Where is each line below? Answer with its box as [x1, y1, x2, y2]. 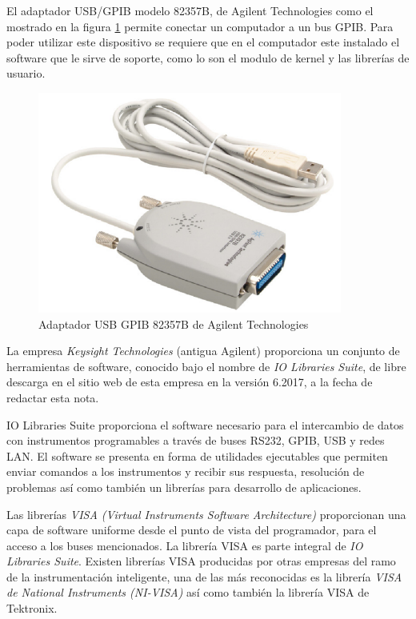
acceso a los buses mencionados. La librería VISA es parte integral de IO [6, 537, 363, 553]
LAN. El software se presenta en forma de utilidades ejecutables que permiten [6, 447, 388, 464]
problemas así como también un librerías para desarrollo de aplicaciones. [6, 478, 362, 495]
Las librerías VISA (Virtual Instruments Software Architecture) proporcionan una [6, 505, 406, 522]
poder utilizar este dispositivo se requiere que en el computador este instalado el [6, 34, 400, 50]
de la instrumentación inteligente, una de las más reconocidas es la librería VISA [6, 568, 402, 585]
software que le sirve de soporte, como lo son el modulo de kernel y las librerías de [6, 49, 410, 66]
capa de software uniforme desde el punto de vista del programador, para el [6, 521, 377, 538]
